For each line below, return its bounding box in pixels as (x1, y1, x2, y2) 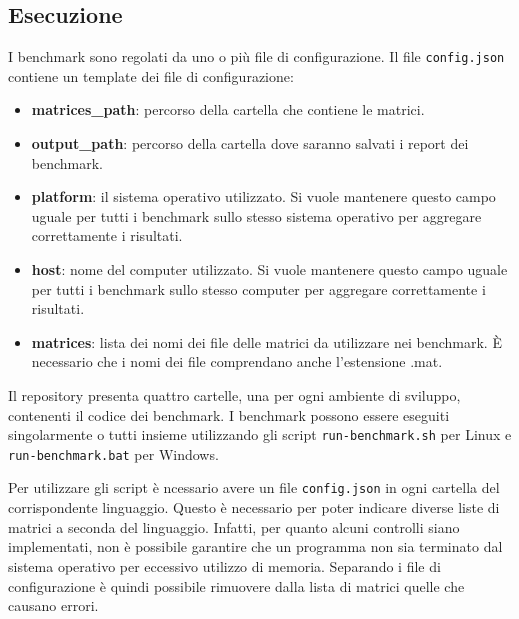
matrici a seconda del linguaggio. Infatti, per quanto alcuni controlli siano (8, 516, 460, 537)
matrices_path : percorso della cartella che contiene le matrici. (31, 99, 425, 120)
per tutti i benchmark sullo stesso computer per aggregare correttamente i (31, 278, 486, 299)
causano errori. (8, 595, 99, 616)
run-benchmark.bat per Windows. (8, 443, 219, 464)
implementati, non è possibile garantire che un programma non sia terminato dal (8, 536, 503, 557)
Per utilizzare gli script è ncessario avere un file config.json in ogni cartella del (8, 477, 500, 498)
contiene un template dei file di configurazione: (8, 65, 294, 86)
